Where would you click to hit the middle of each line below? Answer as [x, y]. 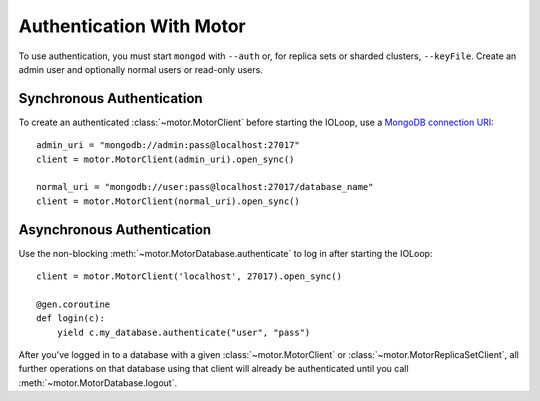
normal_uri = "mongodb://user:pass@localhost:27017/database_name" [205, 187]
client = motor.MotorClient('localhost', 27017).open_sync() [189, 276]
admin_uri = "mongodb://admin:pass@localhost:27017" [168, 145]
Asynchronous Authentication [115, 229]
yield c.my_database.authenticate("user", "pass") [183, 332]
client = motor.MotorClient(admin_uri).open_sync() [165, 159]
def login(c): [70, 318]
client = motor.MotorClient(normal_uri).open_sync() [168, 201]
